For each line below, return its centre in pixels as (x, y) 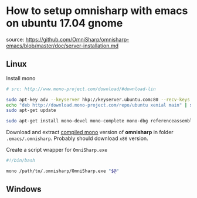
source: (15, 39)
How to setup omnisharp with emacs (97, 11)
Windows (24, 190)
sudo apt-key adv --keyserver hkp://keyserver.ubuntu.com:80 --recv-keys (98, 100)
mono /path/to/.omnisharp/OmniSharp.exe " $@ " (62, 171)
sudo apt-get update (31, 110)
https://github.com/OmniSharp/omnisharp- (77, 39)
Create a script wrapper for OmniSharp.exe (57, 150)
